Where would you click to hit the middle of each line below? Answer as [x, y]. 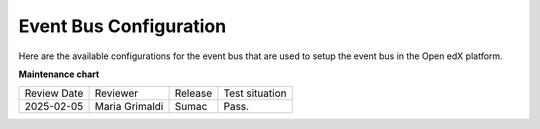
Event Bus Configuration [122, 26]
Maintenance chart [59, 74]
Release [193, 93]
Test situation [255, 93]
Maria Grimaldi [129, 107]
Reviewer [116, 93]
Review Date [54, 93]
